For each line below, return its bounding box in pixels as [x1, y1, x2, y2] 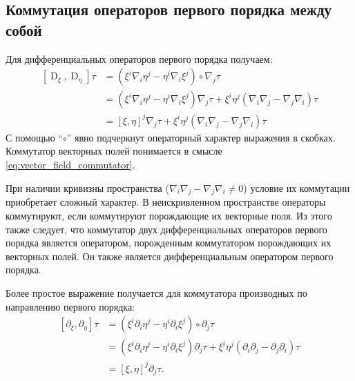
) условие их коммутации [243, 180, 350, 195]
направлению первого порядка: [6, 299, 135, 313]
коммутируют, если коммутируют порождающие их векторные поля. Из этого [6, 208, 332, 222]
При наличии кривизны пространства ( [6, 180, 169, 195]
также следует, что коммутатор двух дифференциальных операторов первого [6, 222, 327, 236]
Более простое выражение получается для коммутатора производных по [6, 285, 307, 300]
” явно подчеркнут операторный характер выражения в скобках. [66, 130, 336, 144]
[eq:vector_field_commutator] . [6, 157, 135, 171]
